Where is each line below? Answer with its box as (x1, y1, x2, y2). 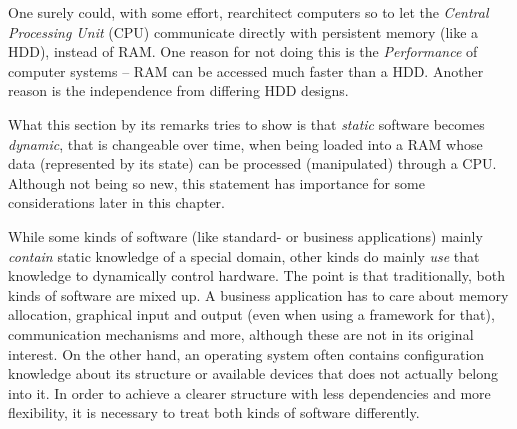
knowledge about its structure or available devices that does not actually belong (8, 363, 499, 384)
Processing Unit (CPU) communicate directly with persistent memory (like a (8, 21, 479, 42)
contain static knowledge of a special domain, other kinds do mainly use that (8, 245, 480, 266)
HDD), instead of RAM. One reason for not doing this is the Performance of (8, 41, 478, 62)
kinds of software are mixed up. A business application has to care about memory (8, 284, 509, 305)
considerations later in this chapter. (8, 192, 225, 213)
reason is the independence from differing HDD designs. (8, 80, 349, 101)
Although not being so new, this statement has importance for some (8, 172, 425, 193)
